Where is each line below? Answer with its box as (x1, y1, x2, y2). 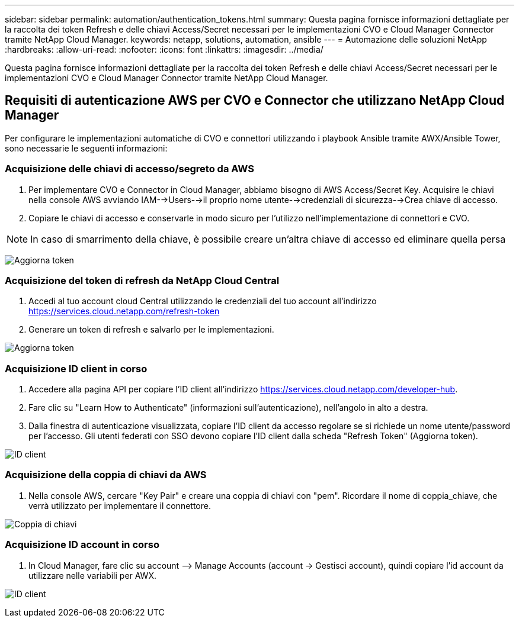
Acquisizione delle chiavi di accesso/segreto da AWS (5, 163, 254, 175)
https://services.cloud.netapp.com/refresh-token (28, 306, 220, 317)
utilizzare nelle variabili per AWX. (28, 570, 156, 581)
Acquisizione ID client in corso (5, 362, 148, 375)
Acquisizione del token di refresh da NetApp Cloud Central (5, 274, 280, 286)
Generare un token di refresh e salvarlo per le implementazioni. (28, 324, 274, 335)
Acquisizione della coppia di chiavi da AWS (5, 469, 207, 481)
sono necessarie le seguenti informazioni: (5, 143, 168, 153)
